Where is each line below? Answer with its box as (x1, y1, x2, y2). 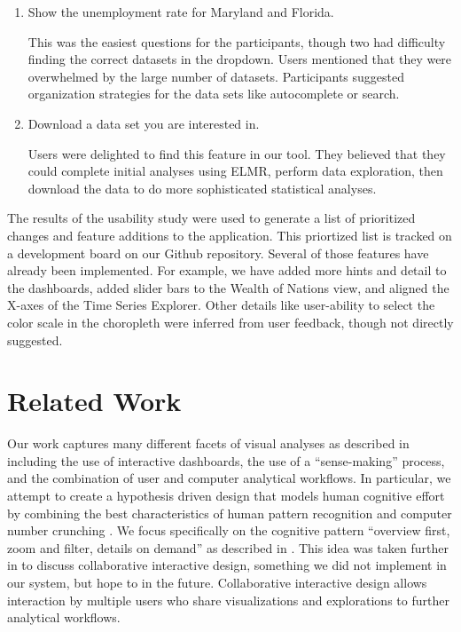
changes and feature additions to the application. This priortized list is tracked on (7, 225, 452, 244)
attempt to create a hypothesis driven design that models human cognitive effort (7, 486, 445, 504)
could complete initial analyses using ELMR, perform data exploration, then (27, 162, 443, 180)
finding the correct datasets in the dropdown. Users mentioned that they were (27, 50, 452, 68)
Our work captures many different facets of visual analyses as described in (7, 434, 410, 453)
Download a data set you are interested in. (27, 114, 260, 132)
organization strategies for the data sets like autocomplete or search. (27, 84, 400, 103)
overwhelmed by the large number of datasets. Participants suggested (27, 67, 405, 85)
